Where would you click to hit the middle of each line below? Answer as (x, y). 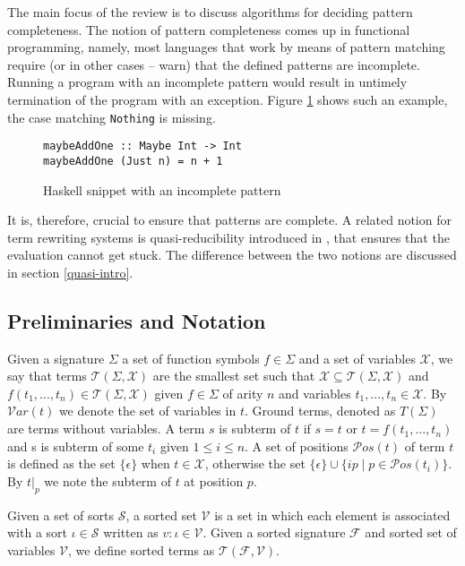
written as (131, 532)
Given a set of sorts (60, 515)
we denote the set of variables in (147, 411)
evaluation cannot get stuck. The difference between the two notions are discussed (232, 255)
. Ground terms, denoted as (320, 411)
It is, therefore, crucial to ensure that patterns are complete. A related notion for (229, 220)
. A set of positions (297, 446)
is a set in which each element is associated (332, 515)
